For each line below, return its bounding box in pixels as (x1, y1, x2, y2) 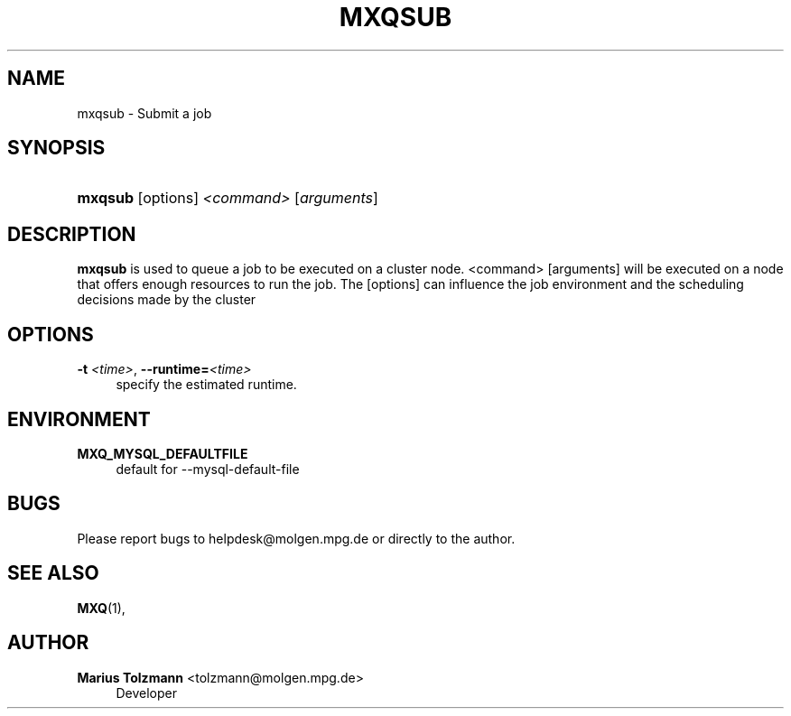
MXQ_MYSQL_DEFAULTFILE (77, 445, 248, 461)
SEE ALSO (7, 562, 99, 585)
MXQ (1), (77, 600, 126, 616)
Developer (116, 684, 177, 701)
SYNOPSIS (7, 136, 106, 160)
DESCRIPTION (7, 222, 136, 246)
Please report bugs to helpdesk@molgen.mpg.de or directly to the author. (77, 530, 516, 546)
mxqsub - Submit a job (77, 105, 212, 121)
